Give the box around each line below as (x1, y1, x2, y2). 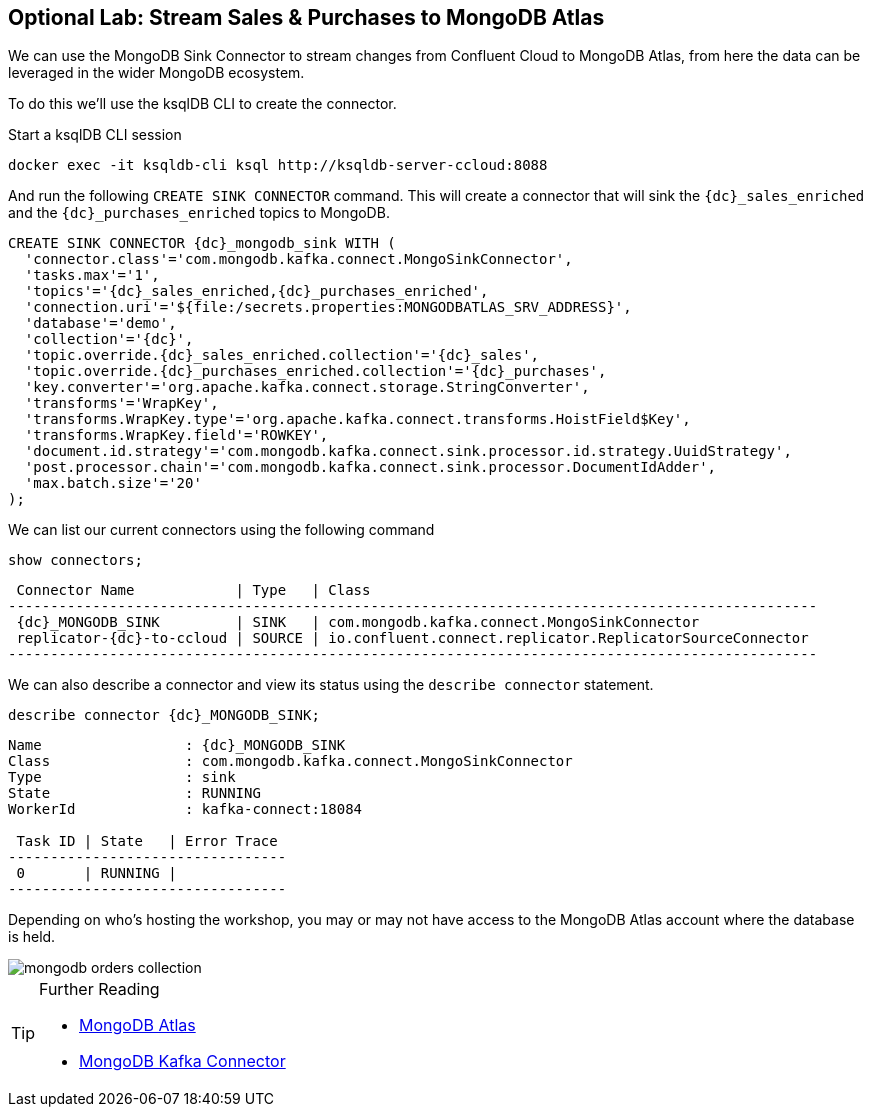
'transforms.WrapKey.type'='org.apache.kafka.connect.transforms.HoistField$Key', (24, 411, 691, 428)
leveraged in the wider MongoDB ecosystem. (8, 64, 305, 82)
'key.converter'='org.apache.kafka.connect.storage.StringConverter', (24, 379, 590, 396)
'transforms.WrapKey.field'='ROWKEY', (24, 427, 329, 444)
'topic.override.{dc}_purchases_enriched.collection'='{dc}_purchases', (24, 363, 607, 380)
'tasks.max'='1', (24, 267, 160, 284)
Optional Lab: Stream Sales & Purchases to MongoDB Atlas (8, 5, 605, 30)
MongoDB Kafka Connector (79, 1051, 286, 1072)
